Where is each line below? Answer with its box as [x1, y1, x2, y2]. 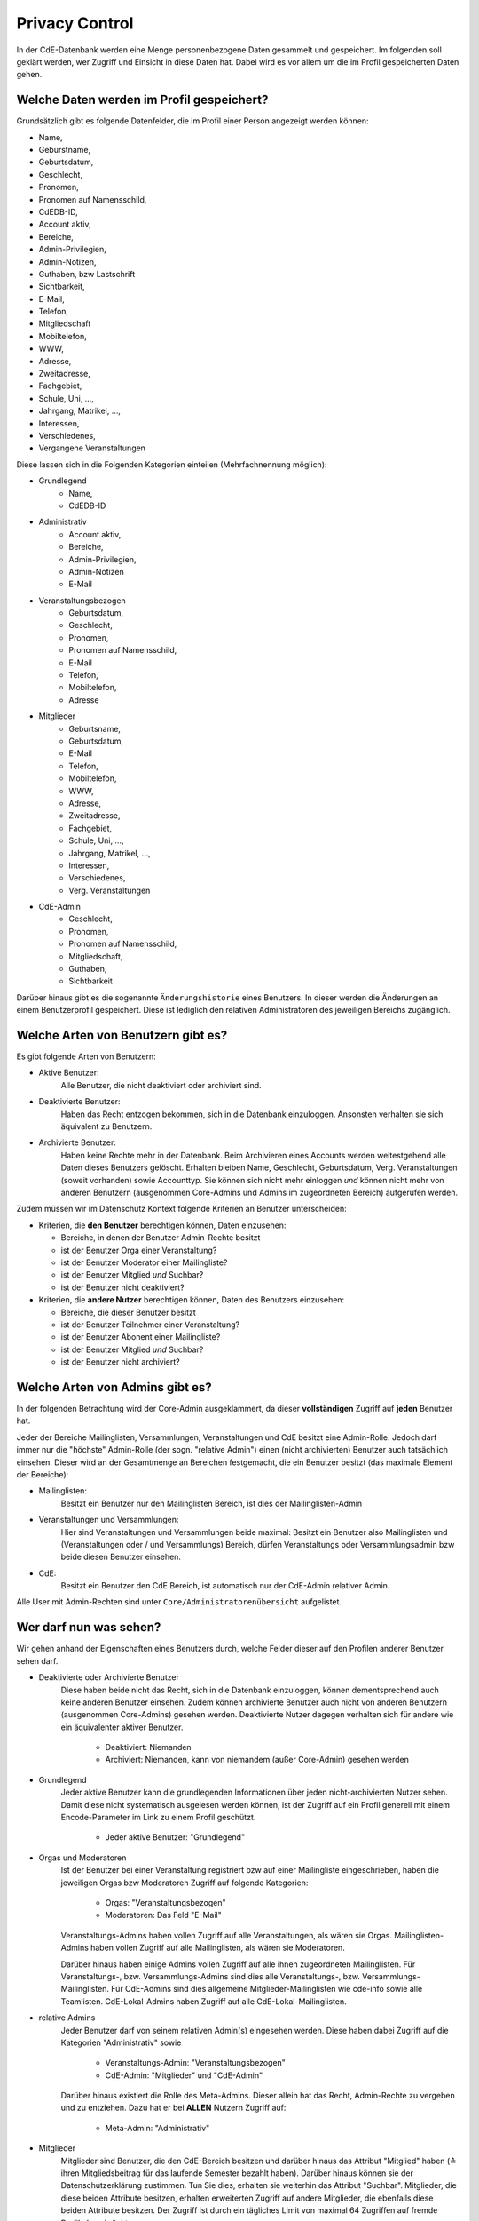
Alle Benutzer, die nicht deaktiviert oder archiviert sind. [60, 1079, 262, 1090]
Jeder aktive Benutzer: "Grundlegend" [105, 1832, 246, 1843]
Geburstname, [38, 145, 91, 155]
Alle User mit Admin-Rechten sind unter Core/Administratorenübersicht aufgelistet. [16, 1596, 342, 1607]
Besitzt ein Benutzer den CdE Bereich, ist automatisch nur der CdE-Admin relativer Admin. [60, 1580, 390, 1591]
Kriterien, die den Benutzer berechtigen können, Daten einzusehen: [38, 1220, 287, 1230]
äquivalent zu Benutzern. [60, 1121, 153, 1132]
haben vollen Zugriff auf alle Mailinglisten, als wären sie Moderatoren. [90, 1942, 345, 1954]
